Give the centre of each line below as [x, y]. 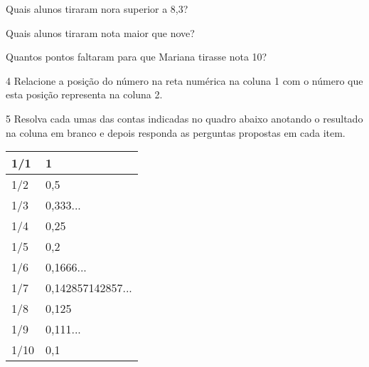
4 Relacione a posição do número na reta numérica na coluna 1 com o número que [184, 80]
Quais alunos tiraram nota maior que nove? [100, 32]
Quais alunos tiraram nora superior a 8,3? [97, 9]
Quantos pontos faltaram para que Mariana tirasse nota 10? [137, 57]
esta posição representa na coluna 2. [84, 94]
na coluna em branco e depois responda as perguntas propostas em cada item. [176, 132]
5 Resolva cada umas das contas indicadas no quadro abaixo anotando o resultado [184, 118]
